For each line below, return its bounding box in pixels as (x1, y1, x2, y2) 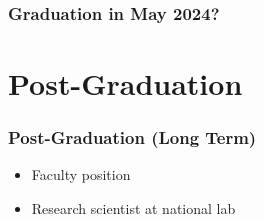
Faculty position (31, 164, 131, 185)
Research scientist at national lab (31, 198, 236, 219)
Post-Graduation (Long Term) (8, 125, 257, 150)
